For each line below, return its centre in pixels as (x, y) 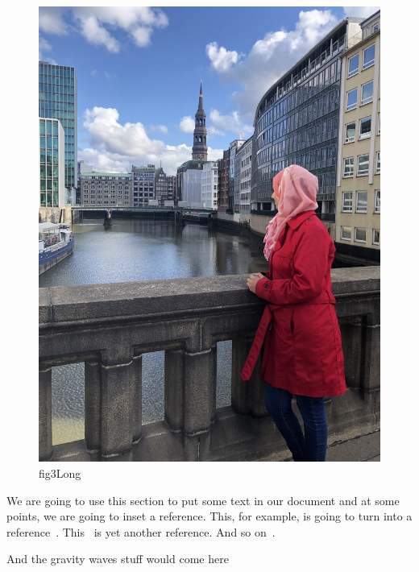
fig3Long (60, 473)
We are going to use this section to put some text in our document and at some (203, 500)
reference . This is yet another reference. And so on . (141, 531)
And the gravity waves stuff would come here (118, 559)
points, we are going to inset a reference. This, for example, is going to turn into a (209, 516)
